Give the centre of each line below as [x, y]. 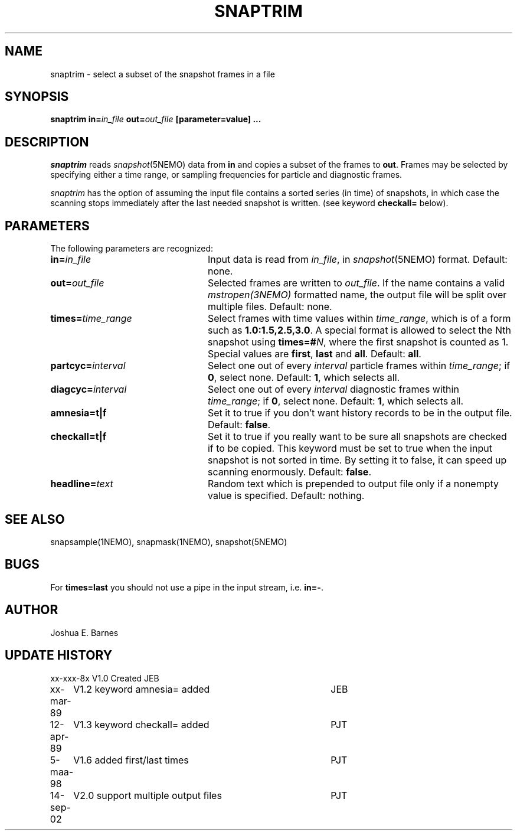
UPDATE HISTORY [59, 655]
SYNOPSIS [37, 97]
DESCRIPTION [47, 142]
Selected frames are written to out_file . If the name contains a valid [356, 283]
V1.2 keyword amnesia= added [142, 689]
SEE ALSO [35, 519]
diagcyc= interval [89, 389]
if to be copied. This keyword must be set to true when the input [350, 449]
